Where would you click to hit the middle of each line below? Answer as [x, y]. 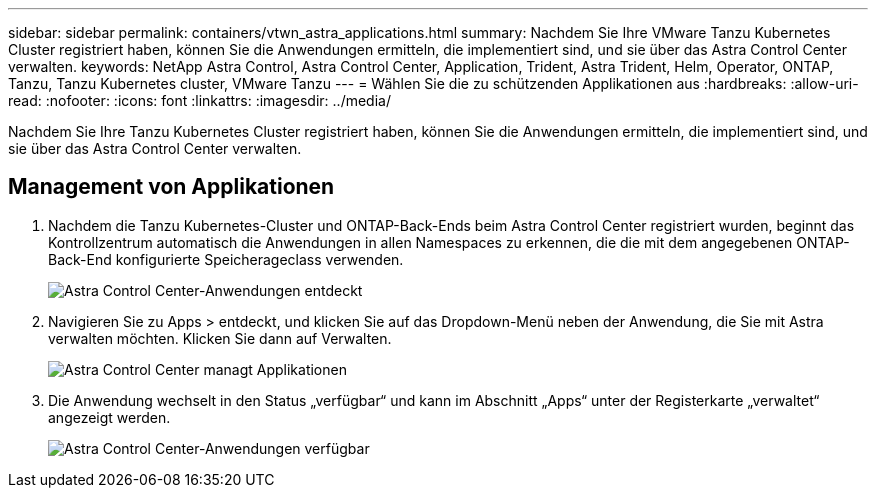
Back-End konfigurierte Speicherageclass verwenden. [226, 259]
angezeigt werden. [109, 417]
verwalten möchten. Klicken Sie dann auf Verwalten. [220, 338]
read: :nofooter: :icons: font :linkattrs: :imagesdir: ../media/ [199, 100]
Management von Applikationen [171, 187]
